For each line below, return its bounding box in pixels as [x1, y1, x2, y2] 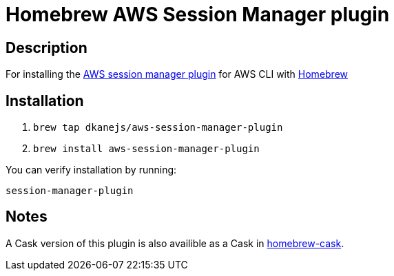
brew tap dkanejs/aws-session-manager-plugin [33, 122, 283, 134]
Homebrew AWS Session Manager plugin [6, 3, 390, 26]
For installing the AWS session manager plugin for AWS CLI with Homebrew [6, 68, 349, 81]
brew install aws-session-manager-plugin [33, 143, 260, 155]
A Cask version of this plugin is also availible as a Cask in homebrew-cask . [6, 237, 344, 249]
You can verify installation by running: [6, 164, 177, 176]
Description [6, 39, 87, 56]
